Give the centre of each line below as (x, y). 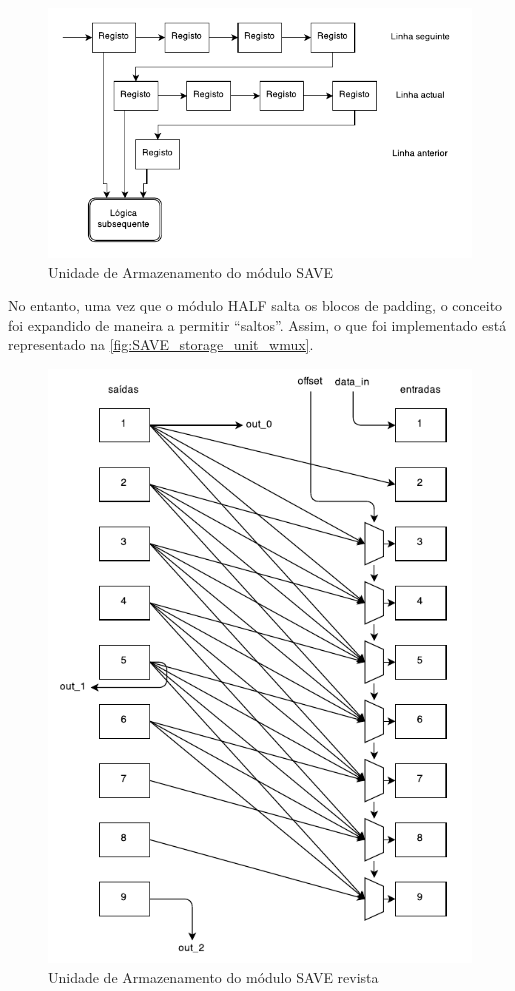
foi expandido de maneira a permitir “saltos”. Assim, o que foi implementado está (257, 324)
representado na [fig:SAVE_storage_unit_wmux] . (161, 344)
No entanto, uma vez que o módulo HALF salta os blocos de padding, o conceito (255, 305)
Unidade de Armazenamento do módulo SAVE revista (213, 976)
